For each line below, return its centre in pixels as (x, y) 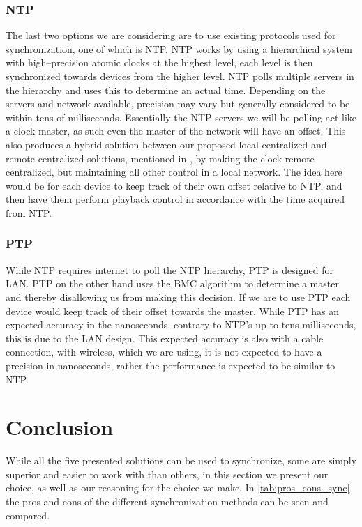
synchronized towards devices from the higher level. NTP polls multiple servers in (180, 76)
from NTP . (29, 212)
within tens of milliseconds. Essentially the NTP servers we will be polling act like (181, 117)
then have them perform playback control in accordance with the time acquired (175, 199)
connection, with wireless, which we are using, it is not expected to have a (164, 352)
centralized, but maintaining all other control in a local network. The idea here (174, 172)
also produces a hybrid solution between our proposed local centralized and (166, 144)
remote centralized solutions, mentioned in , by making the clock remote (160, 158)
